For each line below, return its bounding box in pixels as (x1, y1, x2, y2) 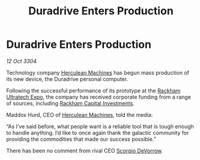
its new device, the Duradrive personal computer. (6, 75, 128, 82)
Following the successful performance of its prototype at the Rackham (6, 87, 181, 94)
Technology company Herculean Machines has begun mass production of (6, 69, 190, 76)
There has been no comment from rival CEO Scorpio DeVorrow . (6, 147, 163, 154)
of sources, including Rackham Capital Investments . (6, 100, 135, 107)
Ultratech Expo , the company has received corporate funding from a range (6, 93, 191, 100)
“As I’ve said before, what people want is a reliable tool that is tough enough (6, 122, 194, 130)
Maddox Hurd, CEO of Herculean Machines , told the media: (6, 111, 153, 118)
